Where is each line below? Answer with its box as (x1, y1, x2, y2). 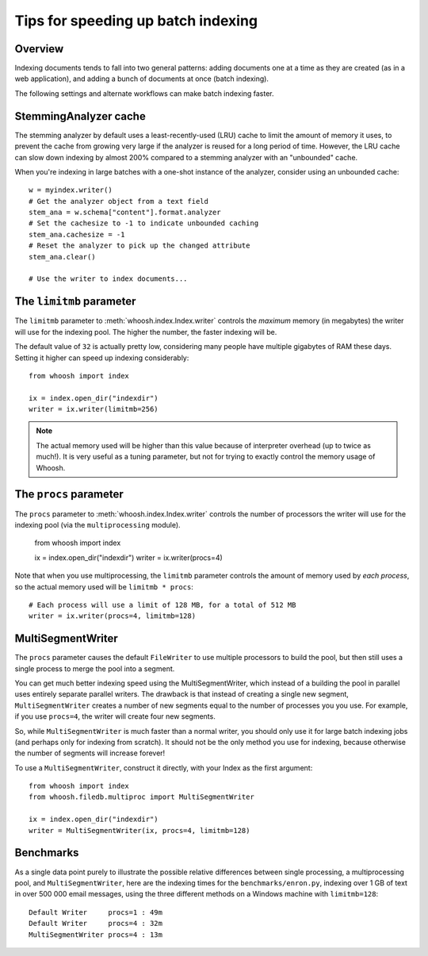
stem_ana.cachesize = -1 (29, 230, 125, 239)
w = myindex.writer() (29, 186, 113, 194)
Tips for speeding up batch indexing (14, 12, 258, 29)
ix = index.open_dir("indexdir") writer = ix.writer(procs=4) (34, 552, 224, 562)
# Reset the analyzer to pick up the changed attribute (29, 241, 250, 250)
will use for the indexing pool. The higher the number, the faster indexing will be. (14, 327, 277, 336)
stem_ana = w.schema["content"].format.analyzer (29, 208, 221, 217)
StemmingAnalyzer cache (14, 109, 146, 123)
